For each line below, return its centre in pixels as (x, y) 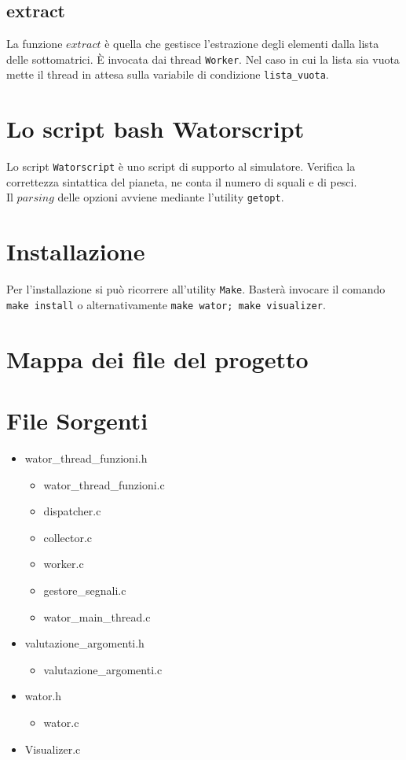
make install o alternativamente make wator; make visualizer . (166, 304)
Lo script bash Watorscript (155, 129)
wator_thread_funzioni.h (86, 458)
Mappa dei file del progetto (157, 358)
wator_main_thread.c (97, 616)
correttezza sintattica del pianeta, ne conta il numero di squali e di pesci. (182, 181)
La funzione (35, 44)
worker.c (64, 564)
